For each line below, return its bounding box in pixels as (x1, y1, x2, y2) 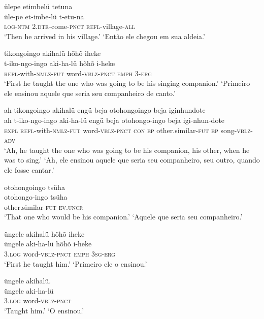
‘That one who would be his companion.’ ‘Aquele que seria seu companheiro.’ (4, 211, 243, 222)
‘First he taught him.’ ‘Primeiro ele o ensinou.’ (4, 258, 147, 269)
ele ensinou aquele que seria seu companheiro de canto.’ (4, 87, 176, 98)
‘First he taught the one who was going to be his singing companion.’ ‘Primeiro (4, 78, 250, 88)
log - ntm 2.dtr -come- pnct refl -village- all (4, 21, 135, 31)
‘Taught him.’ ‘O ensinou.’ (4, 305, 84, 316)
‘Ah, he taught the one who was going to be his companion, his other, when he (4, 144, 250, 155)
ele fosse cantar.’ (4, 164, 54, 175)
